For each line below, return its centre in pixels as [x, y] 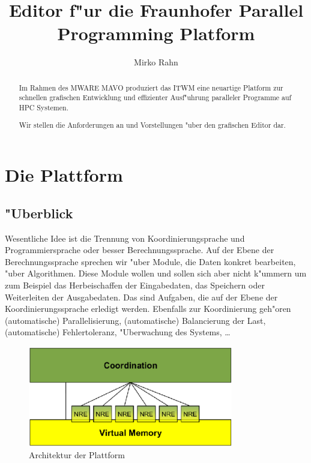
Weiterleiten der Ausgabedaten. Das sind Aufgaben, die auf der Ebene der [141, 297]
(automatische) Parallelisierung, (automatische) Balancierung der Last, [135, 320]
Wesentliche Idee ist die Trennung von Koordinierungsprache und [125, 238]
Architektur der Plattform [77, 455]
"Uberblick [39, 213]
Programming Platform [156, 33]
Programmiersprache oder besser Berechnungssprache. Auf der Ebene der [140, 250]
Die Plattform [64, 175]
